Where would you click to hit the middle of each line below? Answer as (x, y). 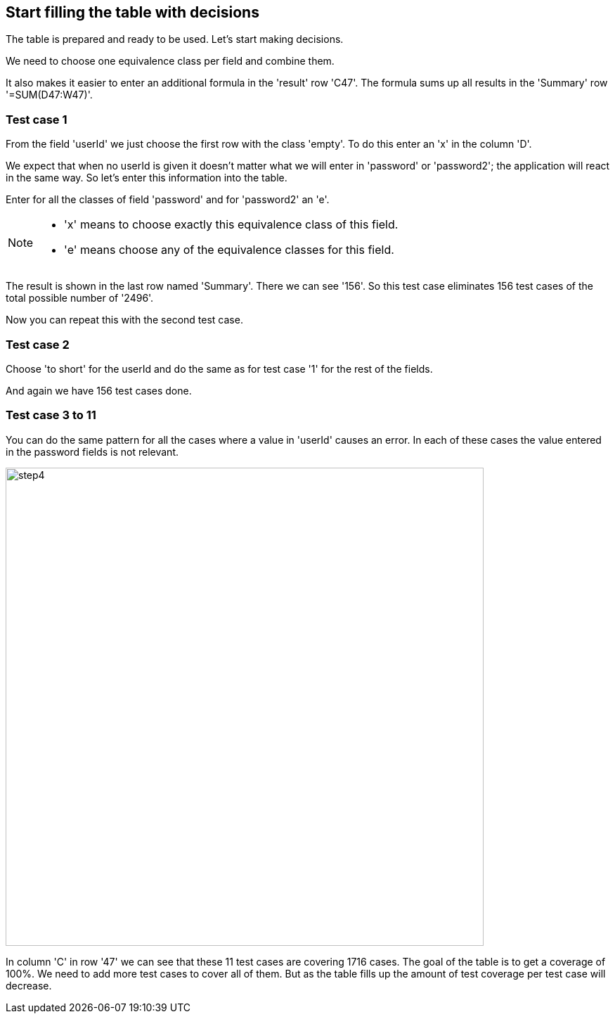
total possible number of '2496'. (80, 298)
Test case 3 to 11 (51, 415)
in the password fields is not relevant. (92, 451)
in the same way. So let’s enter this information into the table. (147, 178)
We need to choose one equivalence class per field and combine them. (170, 61)
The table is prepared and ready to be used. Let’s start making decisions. (175, 39)
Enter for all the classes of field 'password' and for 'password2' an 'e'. (168, 200)
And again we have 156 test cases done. (99, 390)
